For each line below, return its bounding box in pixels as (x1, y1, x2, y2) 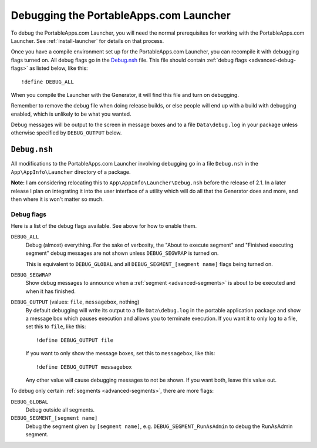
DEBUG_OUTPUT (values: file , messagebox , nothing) (11, 298, 140, 305)
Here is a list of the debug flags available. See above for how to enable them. (11, 223, 197, 230)
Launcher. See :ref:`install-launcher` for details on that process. (11, 37, 164, 44)
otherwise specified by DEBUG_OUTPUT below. (11, 129, 122, 136)
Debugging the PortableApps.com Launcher (11, 9, 231, 22)
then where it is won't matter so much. (11, 196, 104, 203)
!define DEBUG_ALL (21, 78, 75, 85)
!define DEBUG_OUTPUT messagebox (36, 363, 132, 370)
